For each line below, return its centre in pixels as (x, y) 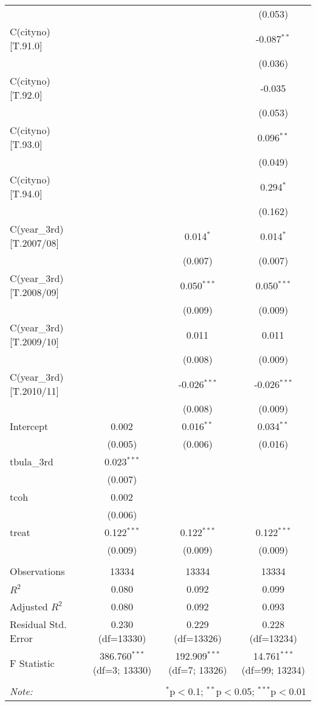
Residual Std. (38, 624)
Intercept (29, 426)
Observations (37, 571)
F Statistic (32, 663)
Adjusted (29, 606)
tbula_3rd (32, 461)
